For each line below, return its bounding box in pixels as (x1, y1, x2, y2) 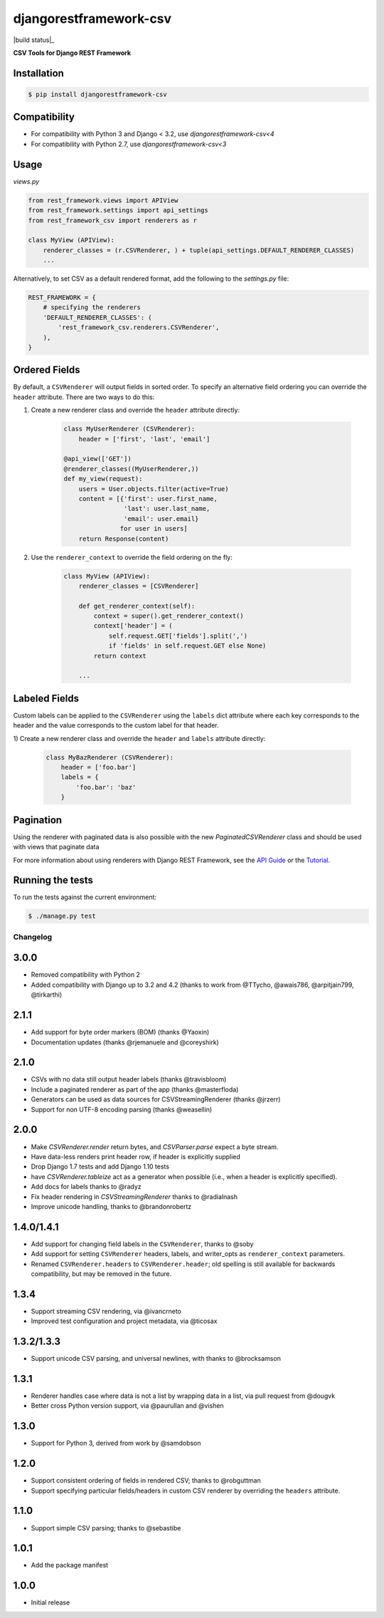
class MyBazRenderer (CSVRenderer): (46, 753, 174, 762)
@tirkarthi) (31, 990, 63, 999)
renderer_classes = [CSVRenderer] (78, 581, 199, 590)
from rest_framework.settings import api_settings (28, 207, 209, 214)
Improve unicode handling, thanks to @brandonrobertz (31, 1202, 192, 1210)
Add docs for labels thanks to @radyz (31, 1183, 142, 1191)
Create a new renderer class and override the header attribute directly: (31, 406, 240, 415)
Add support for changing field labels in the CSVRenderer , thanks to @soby (31, 1240, 254, 1248)
